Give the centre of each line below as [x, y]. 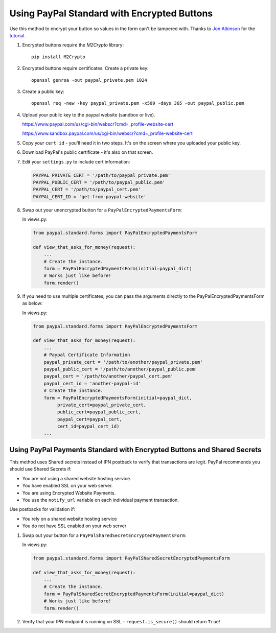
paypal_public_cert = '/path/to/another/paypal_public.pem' [121, 369]
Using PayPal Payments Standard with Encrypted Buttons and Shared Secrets [135, 450]
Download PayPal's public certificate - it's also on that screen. [88, 152]
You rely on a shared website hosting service [70, 519]
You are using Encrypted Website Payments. [69, 493]
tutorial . [17, 35]
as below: [32, 303]
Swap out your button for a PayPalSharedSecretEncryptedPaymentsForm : [104, 535]
